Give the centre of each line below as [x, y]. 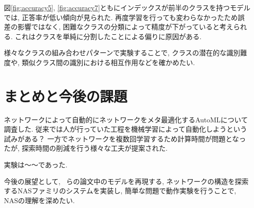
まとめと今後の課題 [66, 96]
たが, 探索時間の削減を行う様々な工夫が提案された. [86, 148]
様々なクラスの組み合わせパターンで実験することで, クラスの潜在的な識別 [122, 53]
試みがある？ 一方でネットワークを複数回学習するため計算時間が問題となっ [125, 138]
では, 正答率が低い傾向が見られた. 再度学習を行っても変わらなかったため [121, 17]
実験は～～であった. [36, 165]
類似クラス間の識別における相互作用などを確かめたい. [108, 62]
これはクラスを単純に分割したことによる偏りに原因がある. [108, 36]
